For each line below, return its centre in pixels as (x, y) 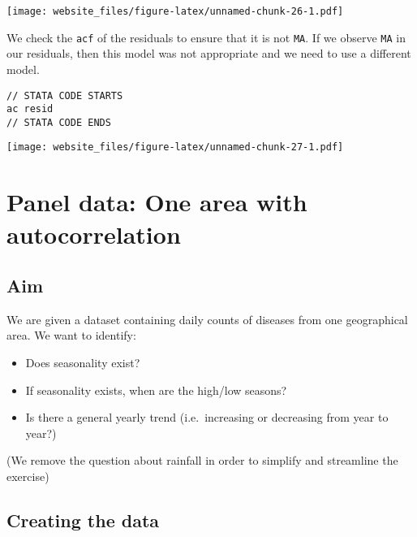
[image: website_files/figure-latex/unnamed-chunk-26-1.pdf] (175, 11)
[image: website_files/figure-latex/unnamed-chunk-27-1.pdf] (175, 147)
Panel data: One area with (157, 202)
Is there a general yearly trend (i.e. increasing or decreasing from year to (207, 417)
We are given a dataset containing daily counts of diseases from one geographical (207, 319)
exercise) (28, 476)
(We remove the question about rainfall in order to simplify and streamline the (202, 460)
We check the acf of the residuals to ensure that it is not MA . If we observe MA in (206, 37)
